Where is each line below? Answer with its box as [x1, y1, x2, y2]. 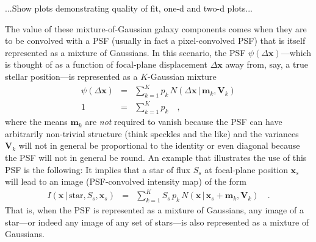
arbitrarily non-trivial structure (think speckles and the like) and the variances [5, 127, 299, 140]
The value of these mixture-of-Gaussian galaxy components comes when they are [5, 22, 307, 35]
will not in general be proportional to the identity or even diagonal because [18, 139, 300, 152]
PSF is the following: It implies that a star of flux [5, 163, 191, 176]
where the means [5, 115, 68, 128]
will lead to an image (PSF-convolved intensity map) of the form [5, 175, 247, 188]
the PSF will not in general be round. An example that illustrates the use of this [5, 151, 307, 163]
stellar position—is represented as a [5, 69, 138, 82]
